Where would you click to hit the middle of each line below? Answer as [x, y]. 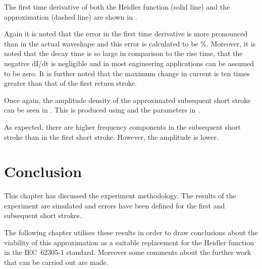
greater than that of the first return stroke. [70, 83]
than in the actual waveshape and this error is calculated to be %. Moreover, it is [130, 43]
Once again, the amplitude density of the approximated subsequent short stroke [127, 100]
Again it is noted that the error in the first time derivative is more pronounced [126, 34]
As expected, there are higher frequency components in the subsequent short [122, 126]
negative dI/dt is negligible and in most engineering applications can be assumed [129, 63]
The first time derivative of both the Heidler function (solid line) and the [117, 7]
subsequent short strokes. [43, 215]
